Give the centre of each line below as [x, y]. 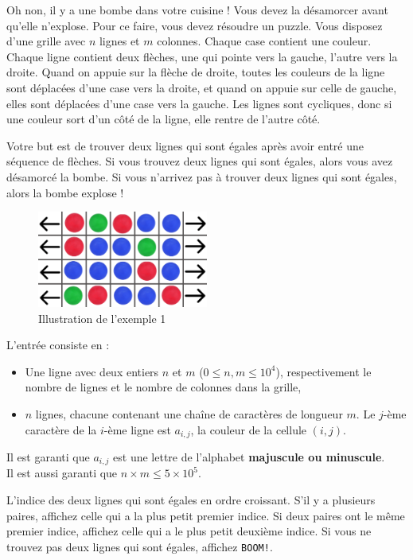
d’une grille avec [46, 41]
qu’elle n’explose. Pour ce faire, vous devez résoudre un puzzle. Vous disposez [195, 25]
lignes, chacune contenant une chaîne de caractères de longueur [189, 413]
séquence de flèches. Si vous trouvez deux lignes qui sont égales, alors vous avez [200, 161]
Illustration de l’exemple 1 [102, 318]
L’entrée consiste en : [58, 345]
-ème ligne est [137, 429]
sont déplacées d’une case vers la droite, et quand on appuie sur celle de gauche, [202, 87]
